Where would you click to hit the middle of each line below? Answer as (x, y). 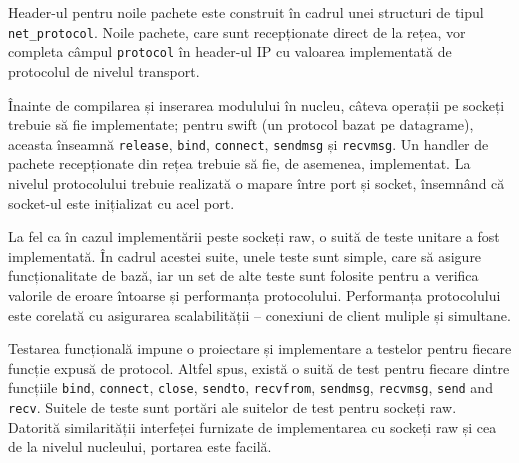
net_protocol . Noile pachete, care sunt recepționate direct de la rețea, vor (237, 31)
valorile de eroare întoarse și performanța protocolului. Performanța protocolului (254, 294)
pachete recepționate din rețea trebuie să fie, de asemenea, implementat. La (239, 163)
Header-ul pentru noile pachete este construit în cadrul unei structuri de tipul (246, 12)
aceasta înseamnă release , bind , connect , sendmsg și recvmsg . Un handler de (248, 143)
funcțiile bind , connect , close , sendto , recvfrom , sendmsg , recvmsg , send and (250, 387)
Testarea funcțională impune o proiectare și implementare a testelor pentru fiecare (260, 348)
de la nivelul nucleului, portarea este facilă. (140, 446)
